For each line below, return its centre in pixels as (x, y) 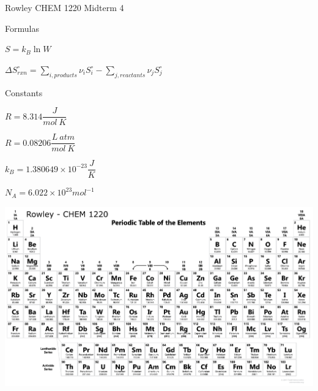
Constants (24, 92)
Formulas (22, 28)
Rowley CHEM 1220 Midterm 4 (65, 7)
